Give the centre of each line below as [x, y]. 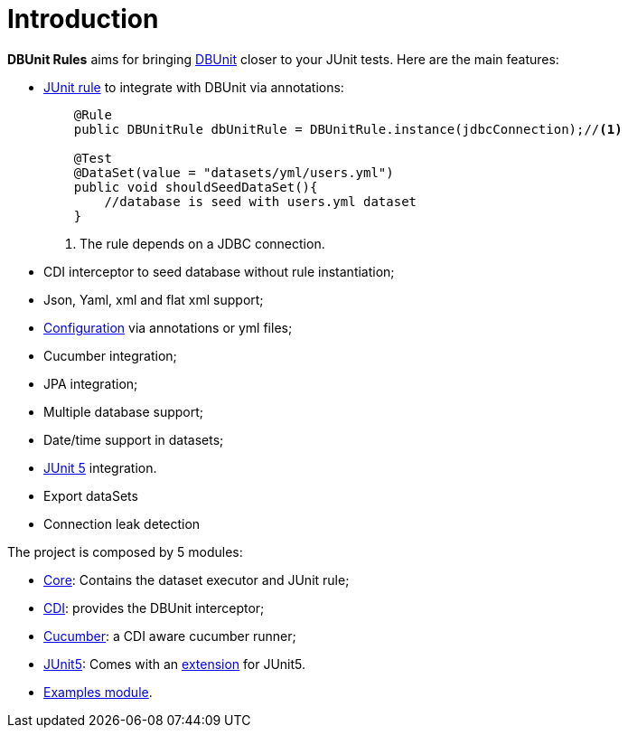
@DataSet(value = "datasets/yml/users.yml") [234, 172]
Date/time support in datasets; [134, 439]
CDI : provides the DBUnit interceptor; [154, 608]
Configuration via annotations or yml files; [168, 327]
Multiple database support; [124, 411]
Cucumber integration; [110, 355]
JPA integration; [91, 383]
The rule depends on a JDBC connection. [202, 243]
